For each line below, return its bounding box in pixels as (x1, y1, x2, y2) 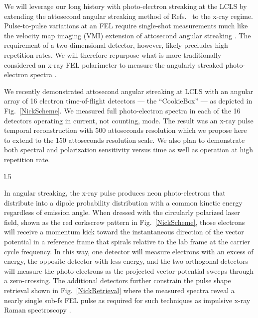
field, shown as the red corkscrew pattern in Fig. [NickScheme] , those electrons (4, 216, 245, 227)
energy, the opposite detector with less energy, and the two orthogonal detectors (4, 256, 249, 266)
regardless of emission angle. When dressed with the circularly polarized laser (4, 207, 240, 217)
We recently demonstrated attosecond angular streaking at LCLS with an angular (4, 86, 254, 96)
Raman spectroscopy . (4, 305, 71, 315)
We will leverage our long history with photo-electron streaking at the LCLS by (4, 1, 247, 11)
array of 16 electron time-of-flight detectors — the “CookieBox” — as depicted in (4, 96, 253, 106)
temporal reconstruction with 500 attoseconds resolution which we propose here (4, 125, 247, 135)
